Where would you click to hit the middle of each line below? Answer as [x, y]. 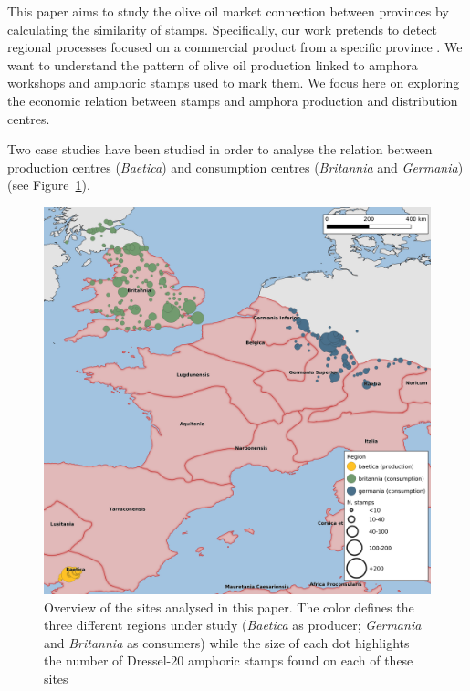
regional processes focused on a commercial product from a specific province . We [235, 47]
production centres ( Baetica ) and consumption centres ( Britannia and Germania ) [235, 167]
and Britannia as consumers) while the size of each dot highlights [227, 642]
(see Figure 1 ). [49, 185]
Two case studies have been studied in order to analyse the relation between [220, 149]
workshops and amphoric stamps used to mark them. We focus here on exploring [234, 83]
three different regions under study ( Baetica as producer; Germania [233, 625]
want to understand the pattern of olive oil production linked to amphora [213, 64]
